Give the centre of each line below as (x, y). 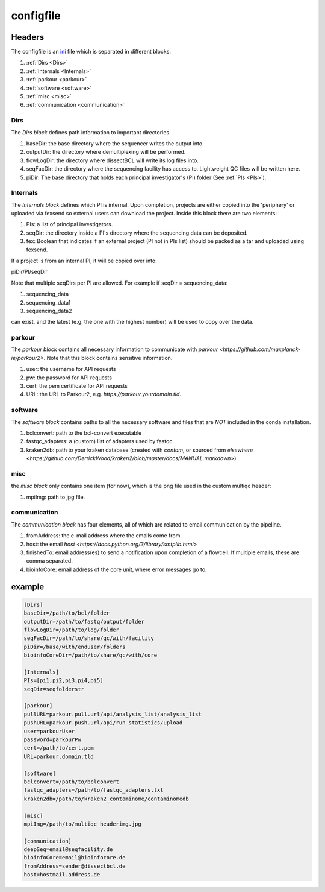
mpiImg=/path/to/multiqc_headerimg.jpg (82, 824)
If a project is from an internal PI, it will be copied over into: (84, 261)
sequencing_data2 (49, 311)
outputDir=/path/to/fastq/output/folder (84, 622)
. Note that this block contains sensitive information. (108, 358)
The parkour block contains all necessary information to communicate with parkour (115, 349)
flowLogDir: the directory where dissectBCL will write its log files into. (112, 160)
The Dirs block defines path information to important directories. (91, 132)
